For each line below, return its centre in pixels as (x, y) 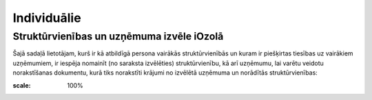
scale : (22, 85)
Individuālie (47, 18)
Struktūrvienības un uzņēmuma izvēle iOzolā (118, 36)
